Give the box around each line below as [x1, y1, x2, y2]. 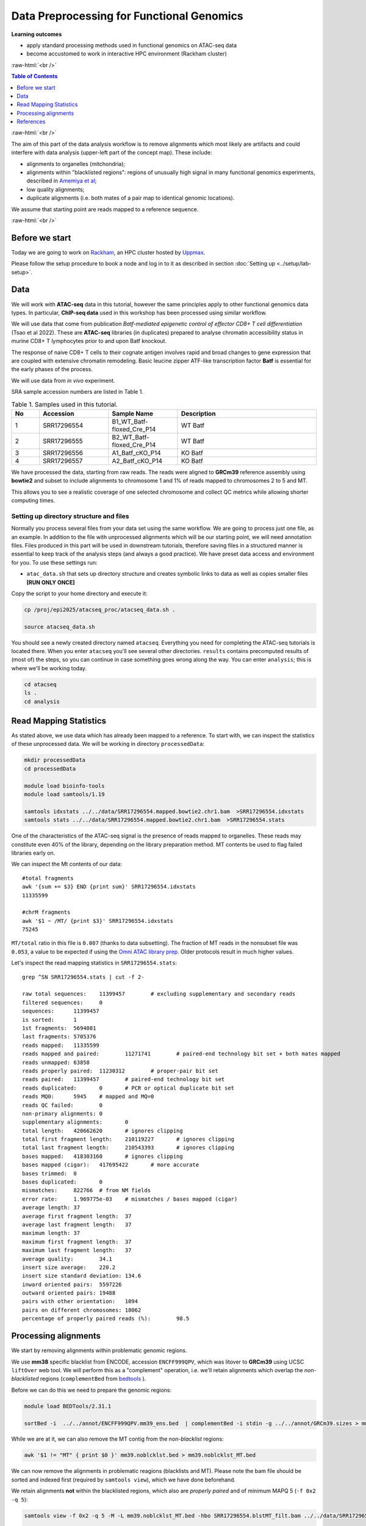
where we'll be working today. [11, 664, 87, 671]
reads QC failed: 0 [22, 1102, 103, 1108]
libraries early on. [11, 849, 56, 856]
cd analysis [24, 698, 60, 705]
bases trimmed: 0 [22, 1170, 77, 1177]
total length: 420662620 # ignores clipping [22, 1127, 183, 1134]
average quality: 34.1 [22, 1255, 113, 1262]
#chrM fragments [22, 909, 71, 916]
